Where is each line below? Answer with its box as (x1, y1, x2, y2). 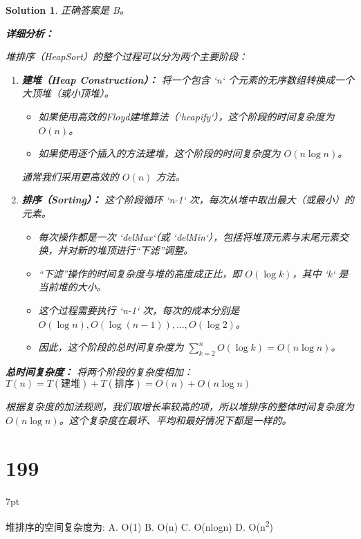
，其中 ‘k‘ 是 (292, 266, 349, 280)
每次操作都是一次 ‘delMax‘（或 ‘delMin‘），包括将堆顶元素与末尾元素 (38, 229, 340, 244)
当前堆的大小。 (38, 280, 107, 294)
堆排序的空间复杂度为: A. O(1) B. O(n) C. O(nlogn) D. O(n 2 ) (6, 518, 273, 534)
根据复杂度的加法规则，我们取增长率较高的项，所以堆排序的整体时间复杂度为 (6, 399, 354, 414)
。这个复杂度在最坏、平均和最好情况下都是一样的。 (59, 413, 292, 428)
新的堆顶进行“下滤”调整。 (77, 243, 194, 257)
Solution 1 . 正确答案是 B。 (6, 3, 129, 17)
